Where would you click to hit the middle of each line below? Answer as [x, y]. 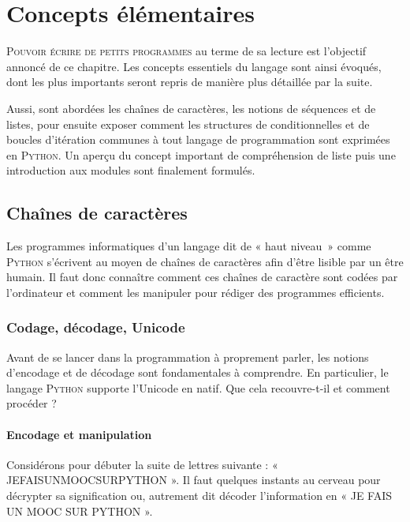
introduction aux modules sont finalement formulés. [131, 170]
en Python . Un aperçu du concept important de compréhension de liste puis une [201, 154]
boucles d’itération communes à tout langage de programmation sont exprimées [198, 139]
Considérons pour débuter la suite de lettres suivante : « [142, 464]
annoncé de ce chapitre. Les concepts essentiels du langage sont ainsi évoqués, [194, 66]
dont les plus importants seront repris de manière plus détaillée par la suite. [190, 82]
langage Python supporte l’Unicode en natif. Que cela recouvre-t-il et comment [198, 387]
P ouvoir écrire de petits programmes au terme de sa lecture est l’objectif [186, 51]
